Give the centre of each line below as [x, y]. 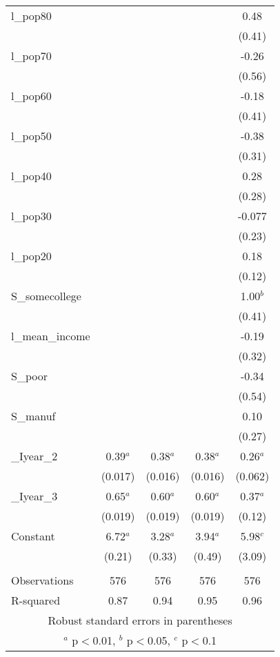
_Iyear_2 [34, 456]
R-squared [36, 600]
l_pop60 [31, 96]
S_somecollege [46, 296]
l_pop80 [31, 16]
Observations [42, 580]
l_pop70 [31, 56]
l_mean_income [51, 336]
